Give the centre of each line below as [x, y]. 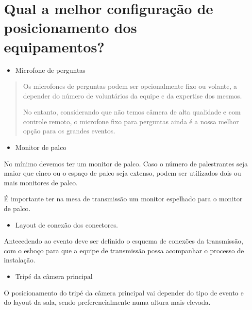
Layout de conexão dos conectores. [67, 224]
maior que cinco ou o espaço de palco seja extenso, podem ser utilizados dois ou [123, 173]
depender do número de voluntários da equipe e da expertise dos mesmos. [133, 95]
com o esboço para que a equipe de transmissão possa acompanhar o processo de [124, 250]
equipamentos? [54, 46]
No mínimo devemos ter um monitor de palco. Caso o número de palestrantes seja [126, 163]
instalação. [20, 260]
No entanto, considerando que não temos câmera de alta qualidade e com [132, 112]
